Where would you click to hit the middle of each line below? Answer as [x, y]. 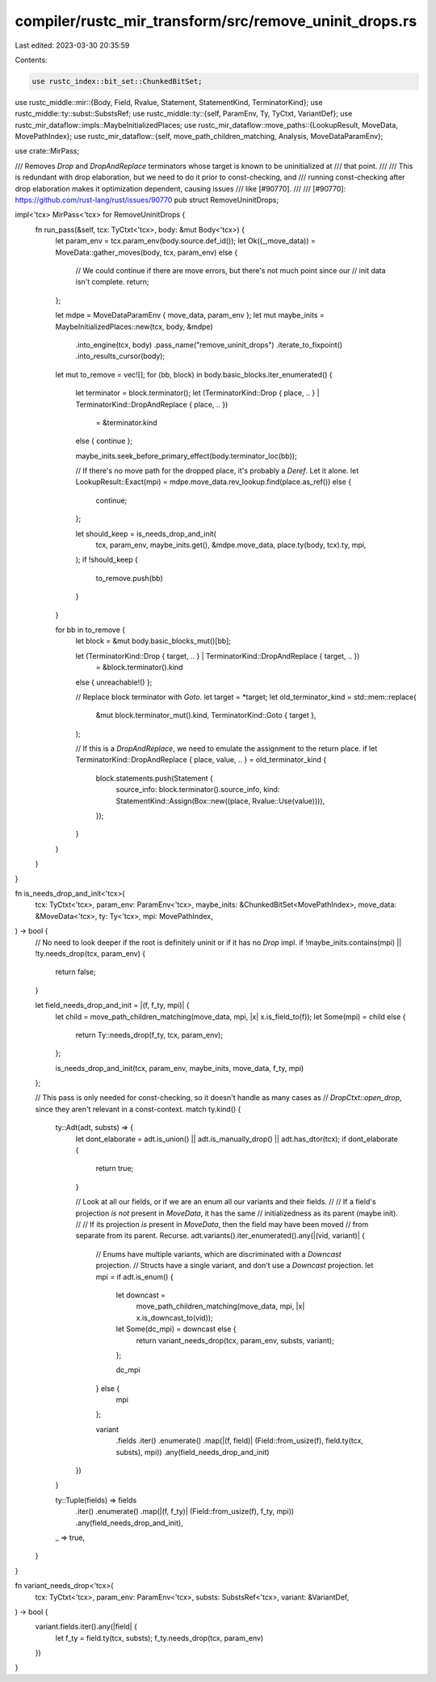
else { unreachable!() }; [114, 682]
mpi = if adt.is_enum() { [134, 1276]
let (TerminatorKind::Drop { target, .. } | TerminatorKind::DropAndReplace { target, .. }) [218, 656]
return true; [115, 1169]
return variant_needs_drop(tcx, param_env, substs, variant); [235, 1340]
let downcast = [140, 1295]
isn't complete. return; [112, 282]
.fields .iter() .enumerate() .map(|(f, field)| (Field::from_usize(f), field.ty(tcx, [239, 1441]
